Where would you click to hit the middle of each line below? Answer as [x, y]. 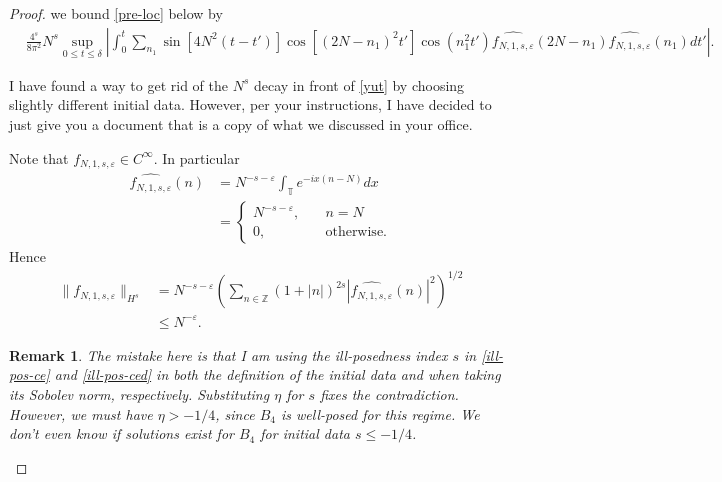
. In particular [196, 157]
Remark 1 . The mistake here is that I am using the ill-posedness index [228, 354]
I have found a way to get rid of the [118, 84]
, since [235, 413]
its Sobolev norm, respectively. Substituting [139, 394]
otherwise [354, 232]
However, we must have [81, 413]
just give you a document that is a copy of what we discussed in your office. [241, 124]
